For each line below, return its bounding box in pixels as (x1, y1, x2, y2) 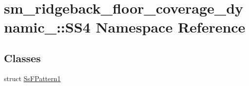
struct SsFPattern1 (4, 73, 61, 83)
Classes (4, 50, 41, 65)
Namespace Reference (96, 17, 246, 37)
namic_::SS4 (4, 17, 91, 37)
